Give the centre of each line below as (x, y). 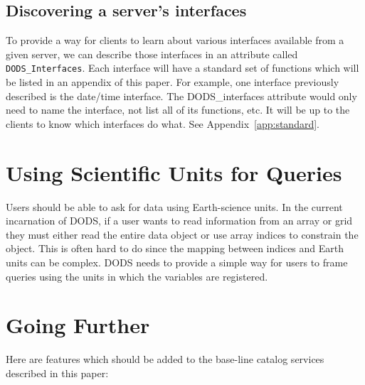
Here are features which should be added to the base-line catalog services (165, 359)
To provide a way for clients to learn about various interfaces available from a (175, 40)
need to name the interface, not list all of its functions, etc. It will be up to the (178, 110)
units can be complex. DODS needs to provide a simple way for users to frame (177, 262)
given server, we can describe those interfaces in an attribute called (152, 54)
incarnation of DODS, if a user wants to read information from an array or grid (179, 221)
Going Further (78, 325)
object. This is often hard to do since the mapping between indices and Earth (175, 248)
